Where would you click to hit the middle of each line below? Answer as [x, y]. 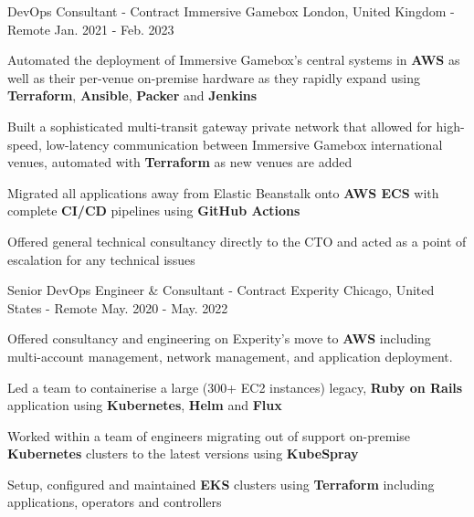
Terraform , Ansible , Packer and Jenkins [132, 95]
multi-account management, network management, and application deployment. [230, 356]
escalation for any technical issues [101, 259]
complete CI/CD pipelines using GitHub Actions [154, 211]
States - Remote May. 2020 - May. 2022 [118, 307]
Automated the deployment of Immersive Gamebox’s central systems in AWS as [234, 60]
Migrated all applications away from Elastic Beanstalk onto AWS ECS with [223, 192]
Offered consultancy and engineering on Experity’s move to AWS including [219, 338]
